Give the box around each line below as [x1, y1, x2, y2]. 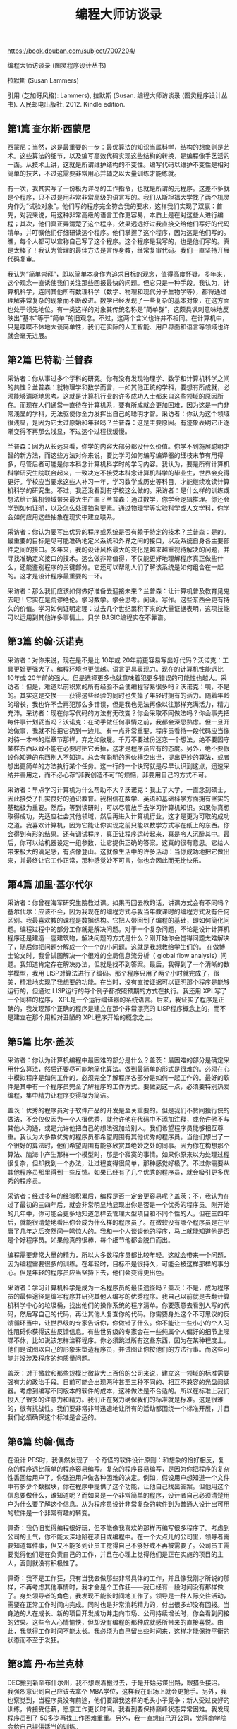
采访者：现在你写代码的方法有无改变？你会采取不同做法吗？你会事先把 [25, 708, 230, 717]
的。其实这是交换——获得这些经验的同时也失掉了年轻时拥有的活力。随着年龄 [7, 691, 230, 699]
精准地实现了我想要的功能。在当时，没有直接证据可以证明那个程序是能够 [19, 978, 230, 986]
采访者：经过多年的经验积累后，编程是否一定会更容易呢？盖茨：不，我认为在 [7, 1191, 230, 1200]
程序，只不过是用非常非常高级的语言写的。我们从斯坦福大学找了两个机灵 [19, 193, 230, 201]
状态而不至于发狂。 [7, 1636, 63, 1644]
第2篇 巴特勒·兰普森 [7, 354, 93, 366]
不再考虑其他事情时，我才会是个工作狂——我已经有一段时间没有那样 [19, 1583, 217, 1591]
